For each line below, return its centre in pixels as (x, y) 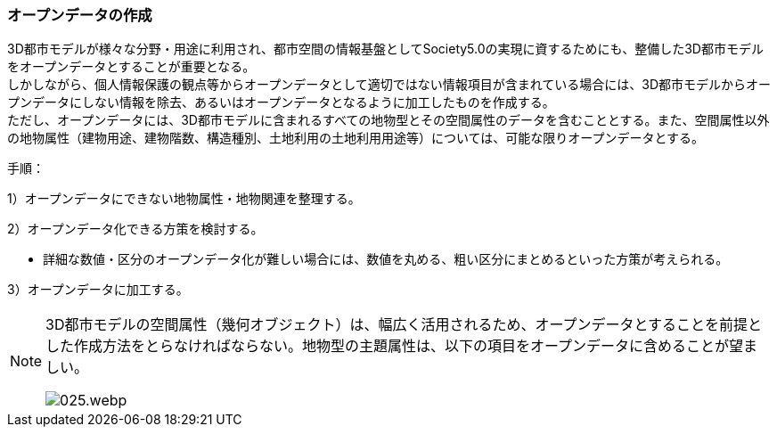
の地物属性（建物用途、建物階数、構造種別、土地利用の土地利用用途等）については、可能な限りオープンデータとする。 (356, 138)
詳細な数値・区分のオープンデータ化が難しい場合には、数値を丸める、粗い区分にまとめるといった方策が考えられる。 (386, 259)
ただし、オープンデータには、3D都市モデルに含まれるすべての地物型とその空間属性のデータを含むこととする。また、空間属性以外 (388, 120)
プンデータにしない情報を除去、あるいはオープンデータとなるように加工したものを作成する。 (281, 102)
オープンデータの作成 (80, 15)
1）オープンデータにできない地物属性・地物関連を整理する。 (184, 199)
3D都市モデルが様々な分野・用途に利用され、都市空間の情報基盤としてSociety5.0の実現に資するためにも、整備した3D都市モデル (385, 49)
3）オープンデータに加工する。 (98, 290)
